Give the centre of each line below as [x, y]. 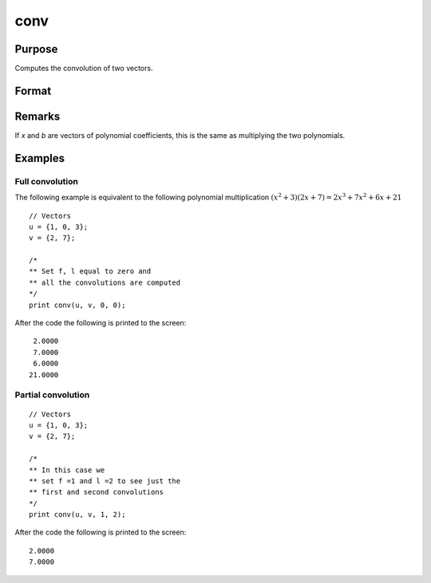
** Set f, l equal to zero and [90, 272]
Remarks [38, 116]
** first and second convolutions [96, 492]
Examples [40, 158]
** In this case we [67, 470]
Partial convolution [52, 395]
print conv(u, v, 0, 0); [77, 305]
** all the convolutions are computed [105, 282]
